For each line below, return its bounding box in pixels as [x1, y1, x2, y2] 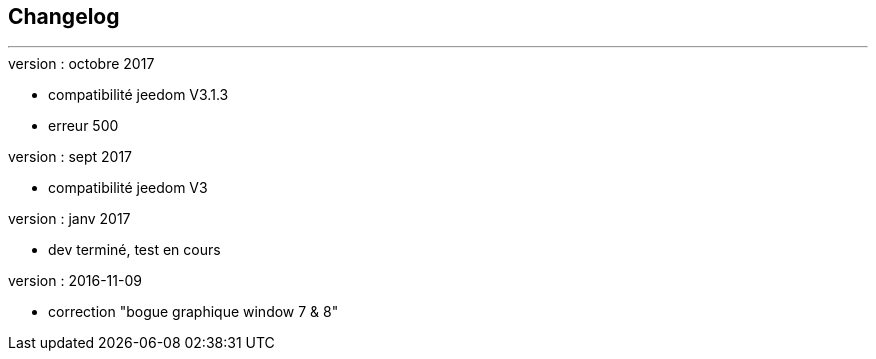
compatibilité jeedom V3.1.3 [48, 86, 229, 104]
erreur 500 [48, 117, 119, 135]
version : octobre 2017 [8, 55, 155, 73]
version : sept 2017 [8, 148, 133, 166]
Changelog [8, 4, 120, 29]
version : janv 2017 [8, 210, 131, 228]
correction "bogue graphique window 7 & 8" [48, 303, 339, 321]
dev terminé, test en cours [48, 241, 221, 259]
